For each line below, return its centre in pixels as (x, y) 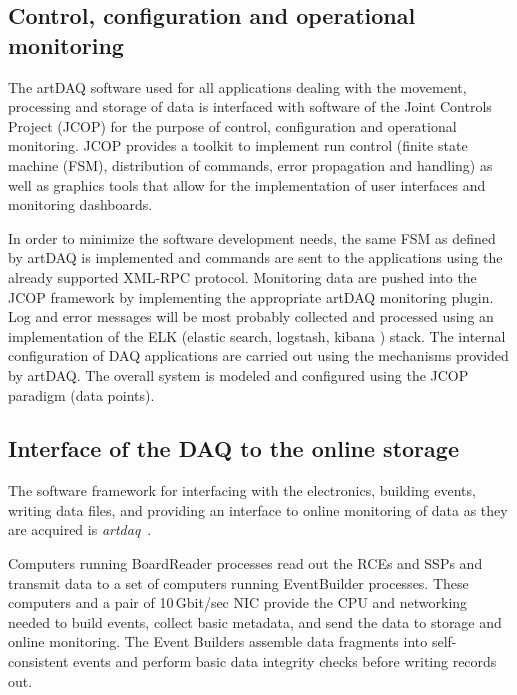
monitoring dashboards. (80, 204)
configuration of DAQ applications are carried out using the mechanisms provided (258, 355)
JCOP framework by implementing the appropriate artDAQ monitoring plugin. (251, 296)
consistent (38, 661)
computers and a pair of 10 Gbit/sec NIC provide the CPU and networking (238, 602)
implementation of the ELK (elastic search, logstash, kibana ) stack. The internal (257, 335)
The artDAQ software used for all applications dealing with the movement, (237, 86)
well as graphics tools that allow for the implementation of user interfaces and (247, 184)
